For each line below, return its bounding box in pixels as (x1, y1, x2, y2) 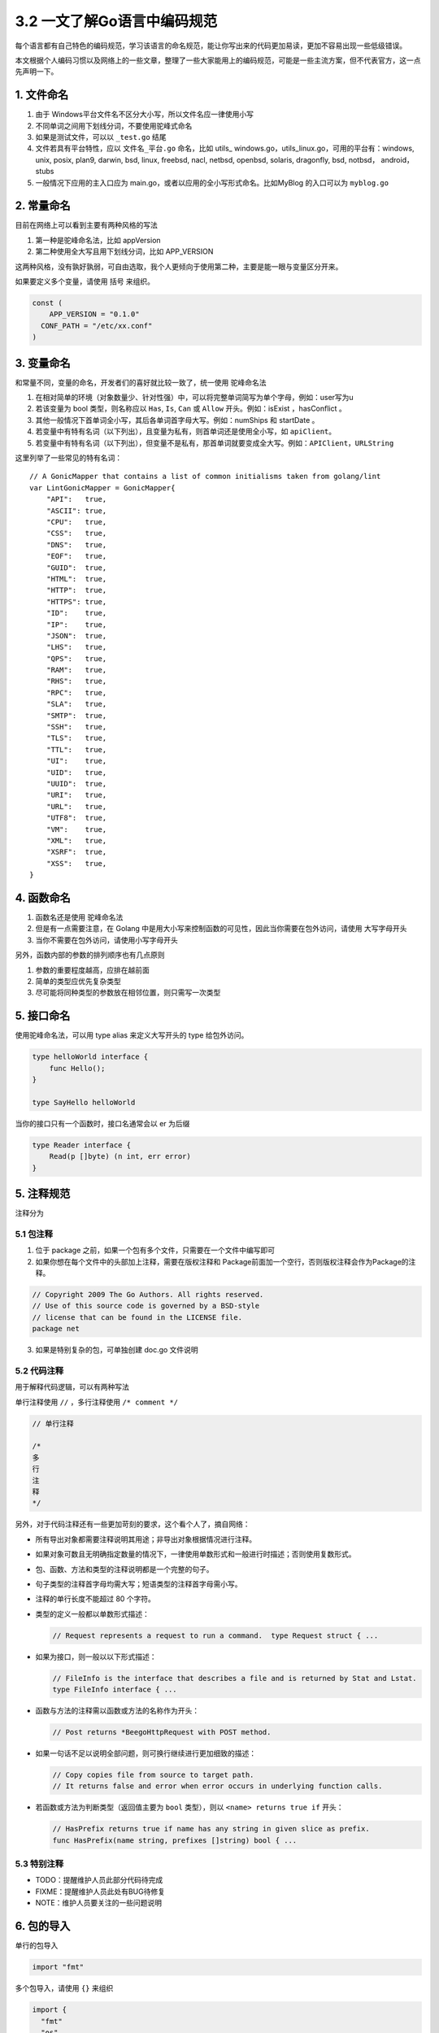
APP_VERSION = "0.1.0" (49, 310, 140, 319)
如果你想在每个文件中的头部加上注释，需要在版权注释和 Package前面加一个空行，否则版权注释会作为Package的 (35, 1256, 410, 1266)
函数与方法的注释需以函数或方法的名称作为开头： (35, 1706, 199, 1716)
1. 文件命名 (15, 88, 69, 102)
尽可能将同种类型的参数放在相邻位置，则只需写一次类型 (35, 988, 221, 998)
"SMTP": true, (46, 711, 107, 720)
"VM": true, (46, 825, 107, 834)
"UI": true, (46, 756, 107, 766)
